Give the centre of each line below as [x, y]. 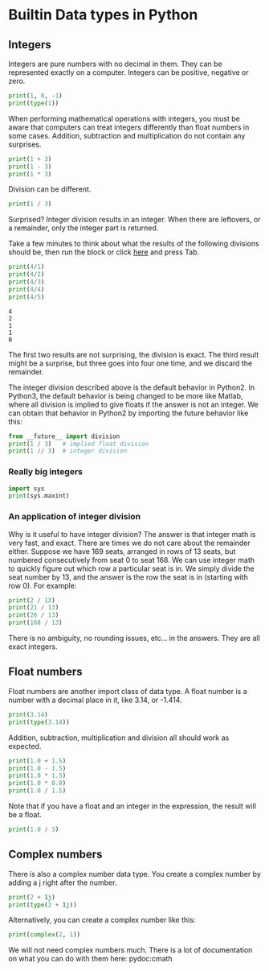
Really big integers [45, 472]
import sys [26, 489]
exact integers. [33, 647]
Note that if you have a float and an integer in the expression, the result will [132, 806]
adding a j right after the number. [63, 882]
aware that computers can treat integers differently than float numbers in [129, 127]
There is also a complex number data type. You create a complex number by [134, 874]
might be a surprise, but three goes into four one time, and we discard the [130, 363]
